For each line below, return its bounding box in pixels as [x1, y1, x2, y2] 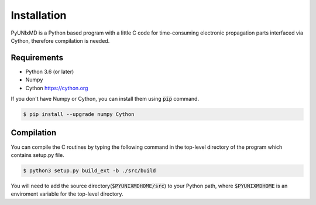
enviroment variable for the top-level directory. [11, 190, 123, 197]
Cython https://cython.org [25, 84, 88, 91]
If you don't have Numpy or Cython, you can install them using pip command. [11, 95, 199, 102]
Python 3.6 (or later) [25, 68, 74, 75]
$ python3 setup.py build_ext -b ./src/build [23, 167, 156, 174]
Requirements [11, 53, 64, 63]
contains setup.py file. [11, 151, 64, 158]
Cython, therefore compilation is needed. [11, 37, 110, 44]
